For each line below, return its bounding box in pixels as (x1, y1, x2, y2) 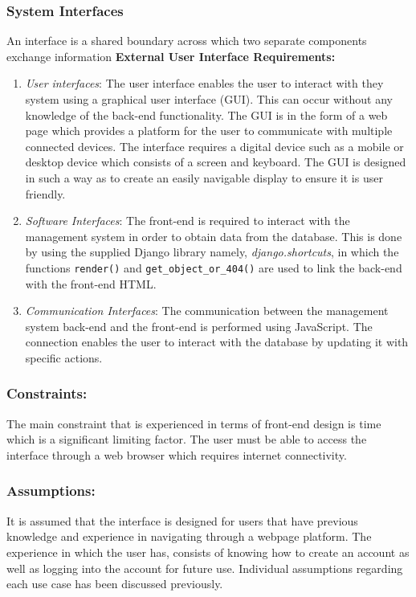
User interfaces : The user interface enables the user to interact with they (25, 75, 384, 92)
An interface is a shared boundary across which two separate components (6, 32, 367, 49)
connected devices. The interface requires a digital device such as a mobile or (25, 137, 404, 154)
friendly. (25, 185, 66, 202)
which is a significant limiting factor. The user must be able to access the (6, 431, 367, 448)
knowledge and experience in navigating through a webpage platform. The (6, 528, 372, 545)
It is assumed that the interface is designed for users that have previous (6, 512, 358, 529)
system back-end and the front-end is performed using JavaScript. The (25, 317, 373, 334)
